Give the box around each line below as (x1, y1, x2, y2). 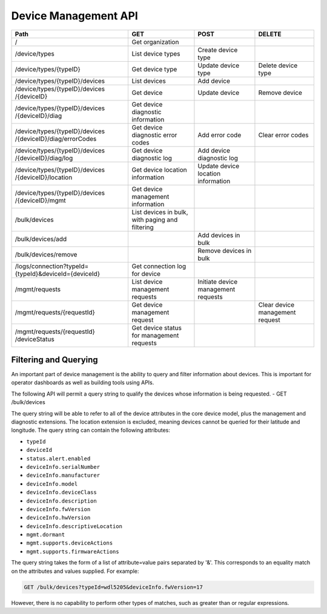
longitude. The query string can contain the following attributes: (11, 426, 171, 434)
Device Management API (11, 9, 139, 22)
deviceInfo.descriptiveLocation (26, 523, 122, 529)
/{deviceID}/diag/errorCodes (15, 134, 97, 143)
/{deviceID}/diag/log (15, 154, 73, 162)
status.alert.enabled (26, 455, 91, 462)
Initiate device (197, 277, 238, 286)
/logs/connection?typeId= (15, 262, 89, 270)
